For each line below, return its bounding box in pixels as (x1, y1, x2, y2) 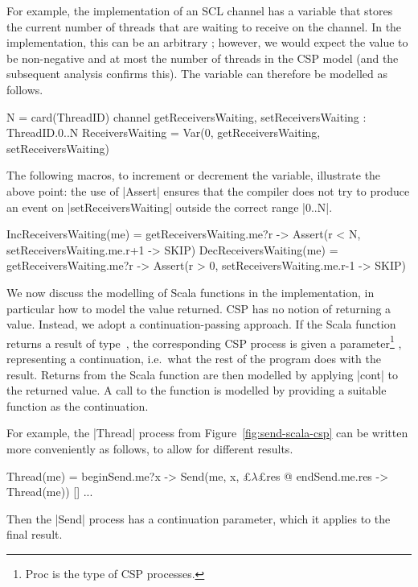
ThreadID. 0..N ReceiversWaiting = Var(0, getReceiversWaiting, (6, 124, 321, 141)
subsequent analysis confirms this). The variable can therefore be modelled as (6, 65, 387, 82)
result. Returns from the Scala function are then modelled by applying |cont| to (6, 366, 399, 382)
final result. (6, 526, 63, 543)
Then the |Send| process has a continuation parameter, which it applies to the (6, 510, 391, 527)
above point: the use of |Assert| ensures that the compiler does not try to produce (6, 182, 410, 199)
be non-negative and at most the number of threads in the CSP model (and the (6, 49, 399, 66)
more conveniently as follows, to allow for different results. (6, 440, 293, 457)
